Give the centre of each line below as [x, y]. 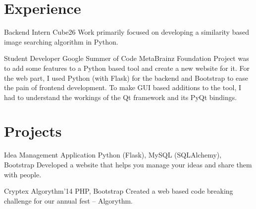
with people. [23, 174]
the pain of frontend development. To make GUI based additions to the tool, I [123, 87]
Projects [33, 131]
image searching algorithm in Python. [61, 41]
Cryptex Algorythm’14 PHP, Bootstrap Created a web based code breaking [119, 191]
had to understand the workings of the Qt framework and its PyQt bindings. [121, 97]
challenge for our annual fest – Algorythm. [68, 200]
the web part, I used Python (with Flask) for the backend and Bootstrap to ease [126, 78]
